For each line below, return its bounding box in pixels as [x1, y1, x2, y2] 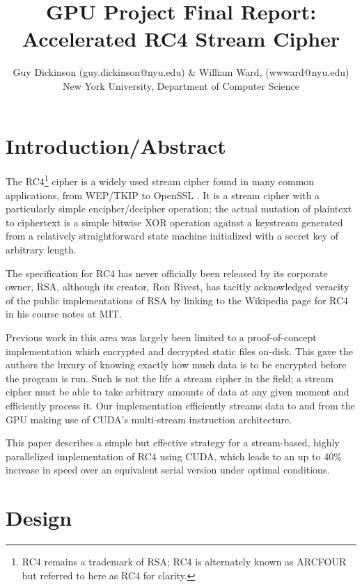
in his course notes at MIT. [6, 306, 122, 321]
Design [6, 503, 72, 532]
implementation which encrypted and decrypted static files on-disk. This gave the [6, 343, 353, 358]
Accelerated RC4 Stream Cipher [22, 24, 340, 53]
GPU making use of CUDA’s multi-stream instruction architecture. [6, 412, 292, 426]
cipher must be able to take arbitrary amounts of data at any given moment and [6, 384, 349, 399]
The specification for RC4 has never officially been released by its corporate [6, 265, 328, 280]
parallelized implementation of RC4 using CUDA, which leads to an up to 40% [6, 448, 342, 463]
